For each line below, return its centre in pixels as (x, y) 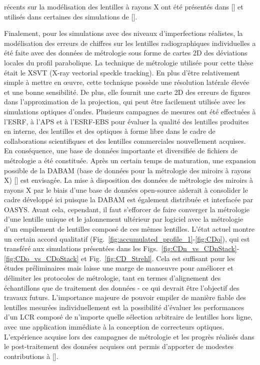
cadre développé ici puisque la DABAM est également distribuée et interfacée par (129, 199)
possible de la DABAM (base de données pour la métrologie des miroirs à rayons (127, 170)
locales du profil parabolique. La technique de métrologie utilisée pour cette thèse (129, 62)
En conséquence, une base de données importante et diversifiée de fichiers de (121, 151)
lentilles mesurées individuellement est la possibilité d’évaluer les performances (124, 307)
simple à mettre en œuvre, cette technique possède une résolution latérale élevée (127, 82)
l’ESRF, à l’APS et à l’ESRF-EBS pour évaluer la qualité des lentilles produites (126, 121)
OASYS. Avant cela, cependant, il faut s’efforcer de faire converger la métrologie (127, 209)
